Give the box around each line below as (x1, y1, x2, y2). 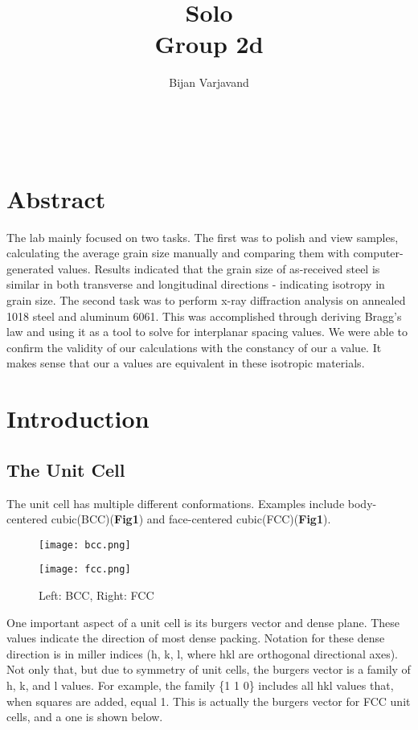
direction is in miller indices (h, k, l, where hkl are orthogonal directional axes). (6, 645, 398, 662)
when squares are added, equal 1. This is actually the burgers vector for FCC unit (6, 692, 411, 709)
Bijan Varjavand (169, 74, 249, 91)
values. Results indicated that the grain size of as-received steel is (57, 260, 380, 277)
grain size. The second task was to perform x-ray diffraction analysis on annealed (6, 292, 406, 308)
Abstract (6, 182, 106, 215)
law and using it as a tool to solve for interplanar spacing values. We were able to (6, 323, 408, 340)
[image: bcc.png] (39, 539, 131, 551)
